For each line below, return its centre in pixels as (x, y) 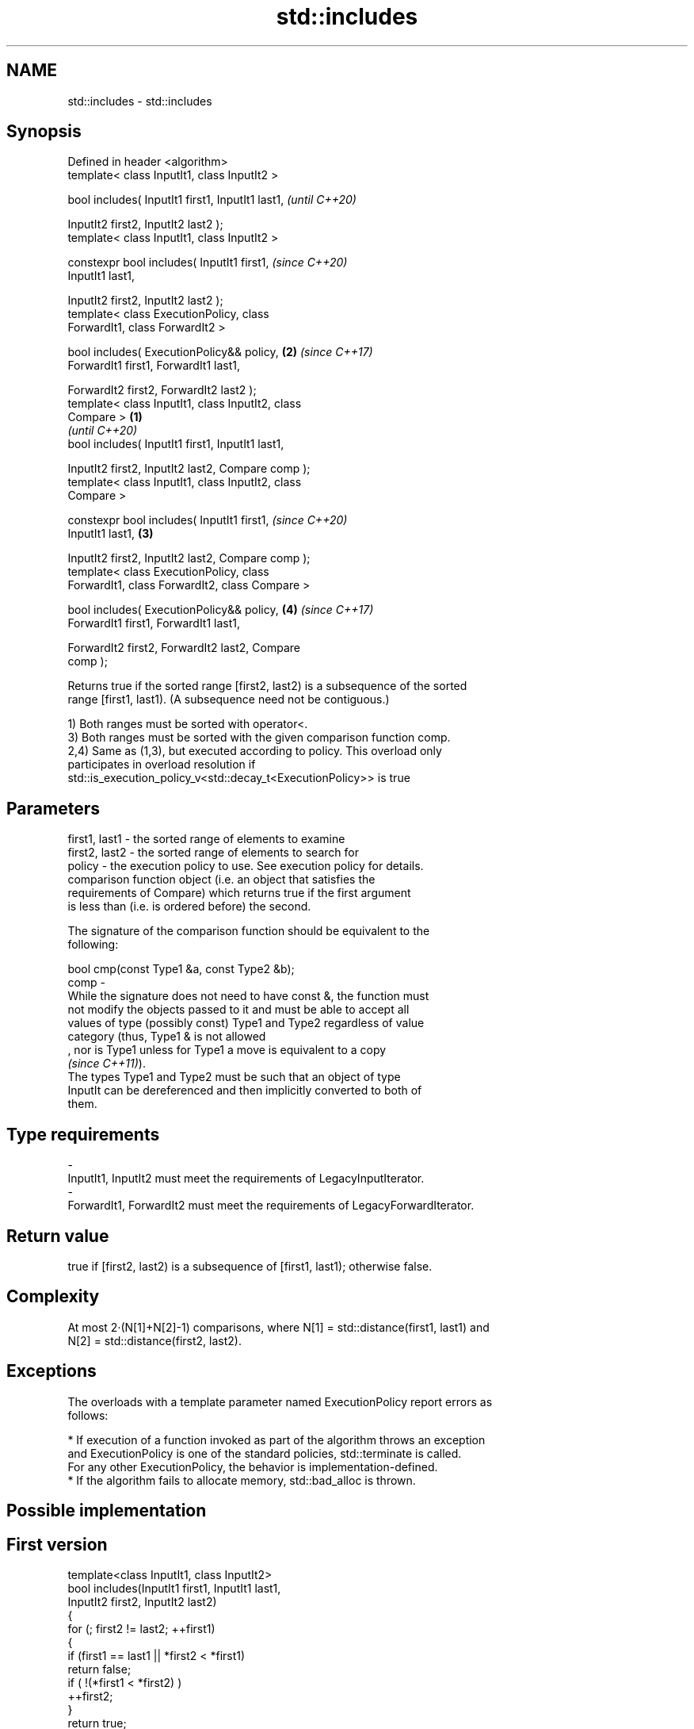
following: (93, 945)
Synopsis (44, 132)
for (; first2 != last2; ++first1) (141, 1628)
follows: (88, 1415)
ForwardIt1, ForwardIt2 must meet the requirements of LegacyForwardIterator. (271, 1206)
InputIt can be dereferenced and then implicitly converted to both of (245, 1091)
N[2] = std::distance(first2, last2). (154, 1340)
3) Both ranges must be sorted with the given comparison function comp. (259, 738)
